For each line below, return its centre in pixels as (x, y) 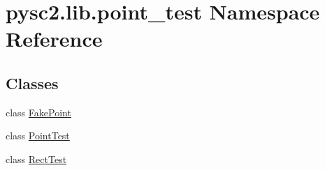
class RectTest (36, 159)
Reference (54, 39)
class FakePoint (38, 112)
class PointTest (38, 136)
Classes (32, 83)
